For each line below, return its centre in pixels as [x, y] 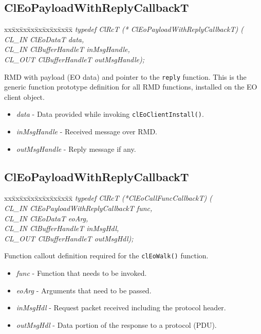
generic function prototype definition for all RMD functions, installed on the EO [131, 87]
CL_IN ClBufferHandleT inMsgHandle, [67, 49]
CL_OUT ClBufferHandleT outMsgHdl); [69, 238]
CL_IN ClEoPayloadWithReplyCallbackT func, [78, 208]
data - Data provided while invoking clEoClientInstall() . [110, 114]
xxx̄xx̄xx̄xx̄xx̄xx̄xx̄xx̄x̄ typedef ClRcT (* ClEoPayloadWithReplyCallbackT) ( [124, 29]
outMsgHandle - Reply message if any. [76, 148]
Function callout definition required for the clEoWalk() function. [106, 256]
